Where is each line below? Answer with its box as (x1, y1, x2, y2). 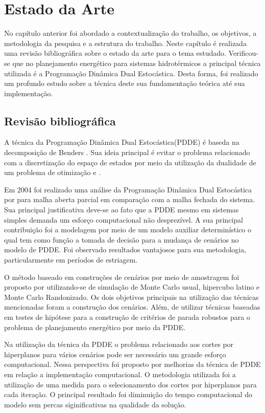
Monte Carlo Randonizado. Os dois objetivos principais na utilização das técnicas (4, 291, 259, 302)
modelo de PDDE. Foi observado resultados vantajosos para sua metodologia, (4, 244, 247, 255)
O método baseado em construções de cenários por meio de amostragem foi (4, 271, 239, 282)
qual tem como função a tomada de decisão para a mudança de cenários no (4, 234, 239, 245)
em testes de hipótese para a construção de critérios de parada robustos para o (4, 311, 250, 322)
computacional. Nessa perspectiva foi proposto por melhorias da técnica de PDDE (4, 359, 261, 369)
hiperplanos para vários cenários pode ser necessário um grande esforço (4, 349, 226, 359)
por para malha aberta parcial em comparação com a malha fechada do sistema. (4, 194, 255, 205)
